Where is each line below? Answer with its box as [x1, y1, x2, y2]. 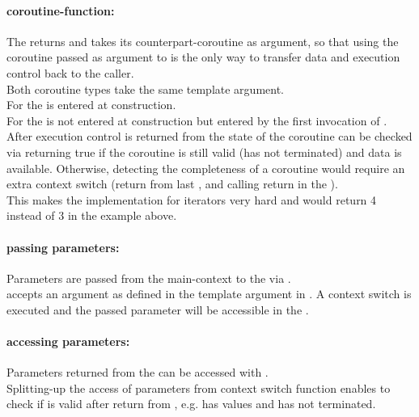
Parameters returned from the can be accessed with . [6, 364, 269, 381]
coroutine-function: [6, 2, 115, 19]
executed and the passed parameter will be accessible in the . [6, 301, 309, 318]
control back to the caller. [6, 64, 134, 81]
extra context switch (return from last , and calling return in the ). [6, 175, 338, 192]
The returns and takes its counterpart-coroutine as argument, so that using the [6, 32, 399, 49]
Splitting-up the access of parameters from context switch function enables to [6, 379, 391, 396]
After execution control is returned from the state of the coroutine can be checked [6, 128, 413, 145]
